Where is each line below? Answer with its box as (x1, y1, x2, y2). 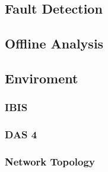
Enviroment (5, 69, 78, 87)
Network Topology (5, 154, 95, 168)
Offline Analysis (5, 34, 104, 53)
